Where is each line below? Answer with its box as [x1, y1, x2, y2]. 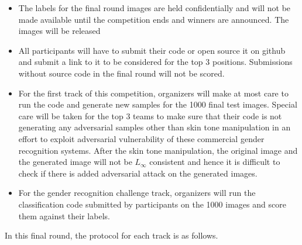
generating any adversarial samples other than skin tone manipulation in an [18, 121, 291, 133]
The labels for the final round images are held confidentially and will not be [18, 2, 291, 13]
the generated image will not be [18, 156, 132, 168]
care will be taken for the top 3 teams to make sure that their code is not [18, 109, 282, 122]
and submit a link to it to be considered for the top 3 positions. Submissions [18, 56, 293, 68]
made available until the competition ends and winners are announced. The [18, 13, 289, 25]
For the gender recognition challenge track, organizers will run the [18, 187, 256, 199]
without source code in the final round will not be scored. [18, 67, 225, 79]
